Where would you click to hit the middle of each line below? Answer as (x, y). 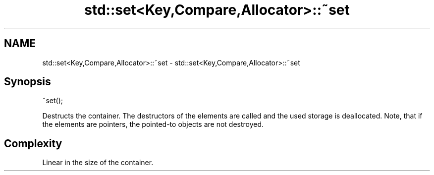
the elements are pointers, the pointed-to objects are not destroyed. (153, 124)
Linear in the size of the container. (98, 163)
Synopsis (27, 82)
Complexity (33, 143)
